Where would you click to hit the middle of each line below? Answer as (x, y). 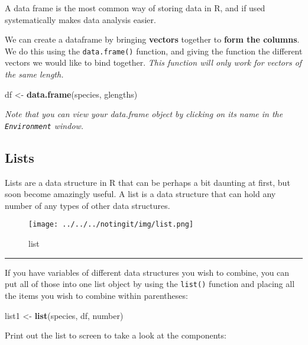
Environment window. (44, 125)
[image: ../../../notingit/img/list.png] (111, 225)
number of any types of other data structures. (87, 205)
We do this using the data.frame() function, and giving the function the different (154, 51)
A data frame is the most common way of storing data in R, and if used (135, 8)
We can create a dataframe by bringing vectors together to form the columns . (152, 39)
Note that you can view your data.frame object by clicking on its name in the (144, 114)
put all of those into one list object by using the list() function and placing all (150, 284)
